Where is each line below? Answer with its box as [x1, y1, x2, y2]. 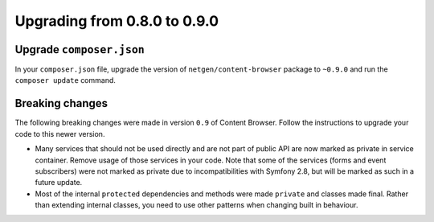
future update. [35, 178, 83, 187]
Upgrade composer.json [14, 43, 145, 56]
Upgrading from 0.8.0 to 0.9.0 [14, 12, 219, 30]
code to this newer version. [14, 129, 105, 138]
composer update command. [14, 76, 117, 85]
